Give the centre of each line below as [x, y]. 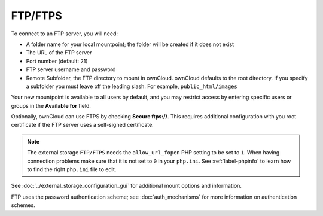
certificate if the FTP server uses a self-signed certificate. [82, 125]
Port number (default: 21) [57, 61]
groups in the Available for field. [51, 105]
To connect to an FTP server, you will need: [65, 34]
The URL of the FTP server [59, 53]
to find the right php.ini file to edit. [72, 169]
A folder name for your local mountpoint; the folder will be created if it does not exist [130, 44]
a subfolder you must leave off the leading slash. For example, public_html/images [132, 86]
